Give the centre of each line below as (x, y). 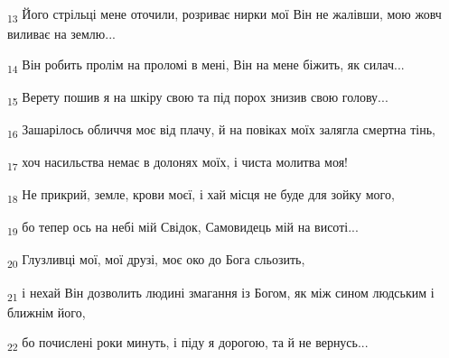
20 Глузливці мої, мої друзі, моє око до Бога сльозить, (156, 261)
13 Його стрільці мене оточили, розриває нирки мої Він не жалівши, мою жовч (224, 15)
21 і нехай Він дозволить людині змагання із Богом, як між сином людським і (221, 293)
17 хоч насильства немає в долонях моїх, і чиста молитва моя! (178, 163)
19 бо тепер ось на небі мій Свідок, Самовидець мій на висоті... (183, 228)
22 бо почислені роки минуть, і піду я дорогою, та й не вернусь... (188, 344)
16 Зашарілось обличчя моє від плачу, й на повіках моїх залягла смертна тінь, (221, 130)
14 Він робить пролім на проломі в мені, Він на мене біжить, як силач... (206, 65)
